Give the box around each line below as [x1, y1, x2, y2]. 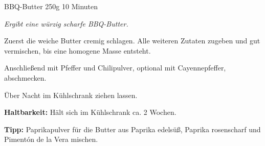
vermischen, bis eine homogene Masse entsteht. [4, 45, 151, 56]
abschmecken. [4, 72, 47, 83]
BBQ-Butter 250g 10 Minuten [4, 1, 98, 11]
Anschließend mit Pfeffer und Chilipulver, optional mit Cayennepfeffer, [4, 62, 226, 73]
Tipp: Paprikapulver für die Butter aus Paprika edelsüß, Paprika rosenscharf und [4, 124, 261, 134]
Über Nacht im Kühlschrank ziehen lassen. [4, 89, 138, 100]
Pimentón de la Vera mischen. [4, 134, 98, 144]
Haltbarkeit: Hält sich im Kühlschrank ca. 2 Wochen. [4, 107, 176, 117]
